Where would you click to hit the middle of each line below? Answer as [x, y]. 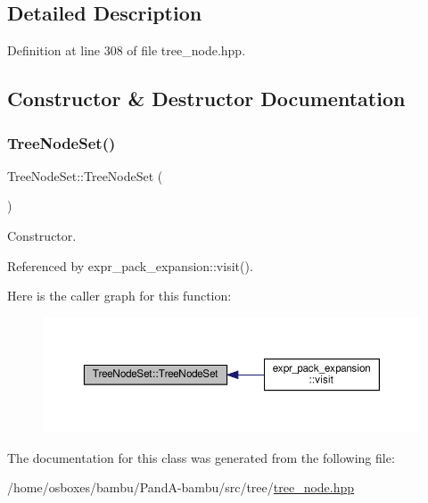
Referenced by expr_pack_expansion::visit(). [130, 265]
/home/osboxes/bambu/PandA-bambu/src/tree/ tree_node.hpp [181, 487]
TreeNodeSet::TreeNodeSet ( [85, 175]
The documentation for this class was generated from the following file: [201, 457]
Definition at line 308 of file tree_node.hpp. [127, 50]
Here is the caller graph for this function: [119, 296]
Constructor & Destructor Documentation [206, 99]
